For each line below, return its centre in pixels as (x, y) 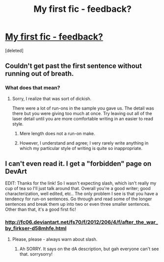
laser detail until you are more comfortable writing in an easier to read (83, 118)
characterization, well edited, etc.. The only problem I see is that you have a (82, 194)
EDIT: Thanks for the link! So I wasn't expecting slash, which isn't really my (81, 183)
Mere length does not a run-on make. (57, 133)
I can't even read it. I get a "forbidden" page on (78, 164)
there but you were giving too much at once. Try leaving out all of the (82, 113)
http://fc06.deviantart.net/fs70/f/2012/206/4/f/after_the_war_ (82, 222)
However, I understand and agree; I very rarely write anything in (84, 143)
